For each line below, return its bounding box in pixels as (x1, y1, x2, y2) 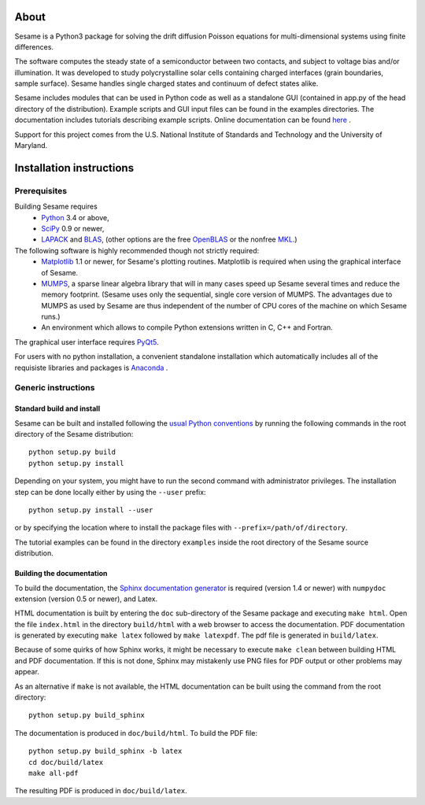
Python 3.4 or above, (41, 212, 109, 222)
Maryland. (14, 141, 48, 150)
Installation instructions (14, 161, 134, 175)
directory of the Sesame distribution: (14, 430, 134, 438)
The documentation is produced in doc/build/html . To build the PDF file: (14, 728, 258, 737)
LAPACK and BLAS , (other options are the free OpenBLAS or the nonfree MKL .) (41, 234, 298, 244)
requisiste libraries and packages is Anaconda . (14, 363, 168, 372)
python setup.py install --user (28, 505, 153, 515)
